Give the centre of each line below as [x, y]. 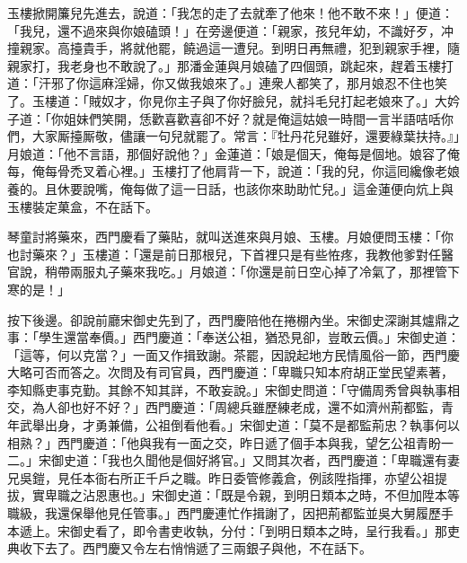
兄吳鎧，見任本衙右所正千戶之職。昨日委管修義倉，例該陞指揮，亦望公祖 [221, 477]
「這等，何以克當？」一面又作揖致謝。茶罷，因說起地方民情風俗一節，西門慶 [233, 354]
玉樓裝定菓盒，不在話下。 [83, 206]
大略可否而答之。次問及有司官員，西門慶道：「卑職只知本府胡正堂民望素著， [230, 372]
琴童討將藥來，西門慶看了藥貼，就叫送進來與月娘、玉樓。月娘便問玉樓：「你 [230, 237]
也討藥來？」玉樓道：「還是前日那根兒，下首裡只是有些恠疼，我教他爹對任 [224, 254]
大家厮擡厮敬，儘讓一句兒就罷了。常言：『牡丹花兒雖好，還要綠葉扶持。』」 [246, 136]
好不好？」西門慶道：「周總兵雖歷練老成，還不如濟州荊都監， [261, 407]
